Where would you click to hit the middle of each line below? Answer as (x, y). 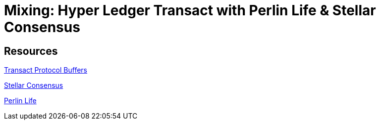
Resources (31, 51)
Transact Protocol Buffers (46, 70)
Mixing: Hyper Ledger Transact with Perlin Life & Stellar (190, 10)
